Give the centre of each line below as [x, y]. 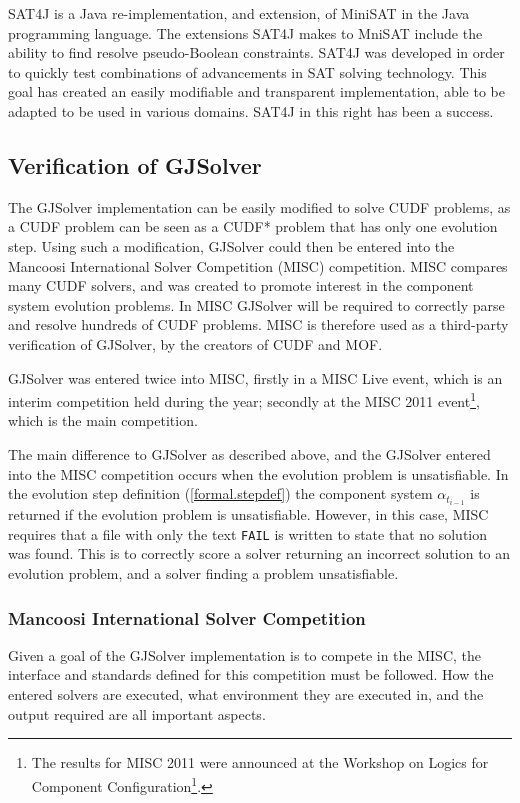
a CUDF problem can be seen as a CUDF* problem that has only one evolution [253, 226]
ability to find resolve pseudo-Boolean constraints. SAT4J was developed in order [256, 52]
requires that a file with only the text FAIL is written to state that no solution [248, 533]
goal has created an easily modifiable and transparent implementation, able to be [256, 91]
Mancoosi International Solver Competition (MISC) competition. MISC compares [258, 265]
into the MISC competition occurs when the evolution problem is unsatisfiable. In [258, 473]
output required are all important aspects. [137, 713]
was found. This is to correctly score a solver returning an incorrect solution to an [259, 553]
